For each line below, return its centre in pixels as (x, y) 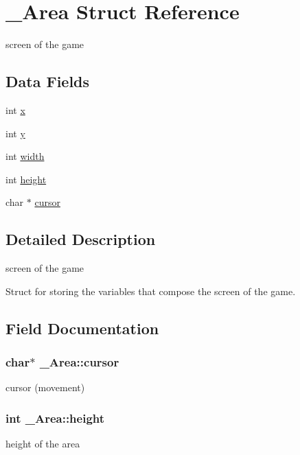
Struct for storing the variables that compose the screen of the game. (151, 291)
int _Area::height (55, 418)
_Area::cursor (79, 361)
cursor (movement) (45, 387)
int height (26, 179)
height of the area (43, 444)
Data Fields (48, 81)
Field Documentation (82, 328)
